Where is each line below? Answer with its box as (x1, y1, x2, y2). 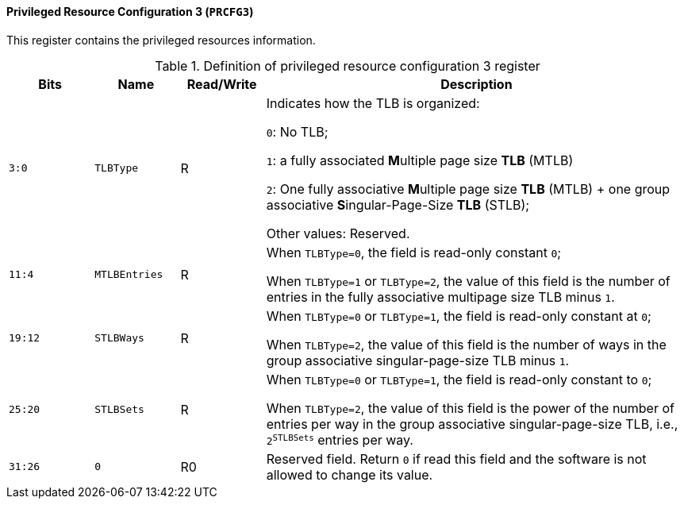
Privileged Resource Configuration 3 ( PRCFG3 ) (6, 5, 254, 18)
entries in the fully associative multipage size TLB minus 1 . (266, 288, 615, 305)
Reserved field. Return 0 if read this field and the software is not (266, 450, 647, 467)
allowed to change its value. (266, 466, 433, 483)
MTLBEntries (94, 268, 163, 281)
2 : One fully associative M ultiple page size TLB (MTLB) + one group (266, 180, 671, 197)
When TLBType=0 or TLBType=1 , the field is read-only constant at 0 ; (266, 307, 651, 324)
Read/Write (186, 75, 257, 92)
